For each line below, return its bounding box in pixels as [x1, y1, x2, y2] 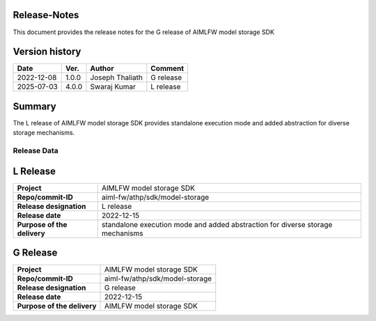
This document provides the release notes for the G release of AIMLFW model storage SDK [13, 28, 275, 36]
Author [90, 63, 114, 73]
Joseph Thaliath [90, 73, 143, 83]
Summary [13, 100, 56, 112]
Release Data [13, 146, 58, 156]
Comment [150, 63, 185, 73]
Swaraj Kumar [90, 82, 136, 92]
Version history [13, 46, 81, 58]
